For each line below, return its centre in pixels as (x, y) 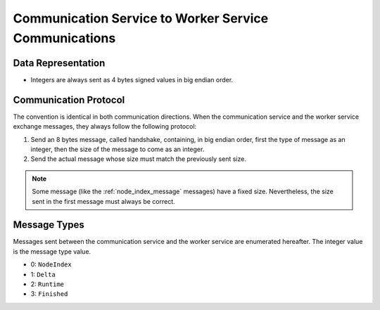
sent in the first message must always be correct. (103, 201)
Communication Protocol (69, 99)
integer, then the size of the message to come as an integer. (118, 149)
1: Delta (43, 274)
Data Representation (59, 63)
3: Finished (49, 294)
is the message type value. (52, 251)
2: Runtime (47, 284)
